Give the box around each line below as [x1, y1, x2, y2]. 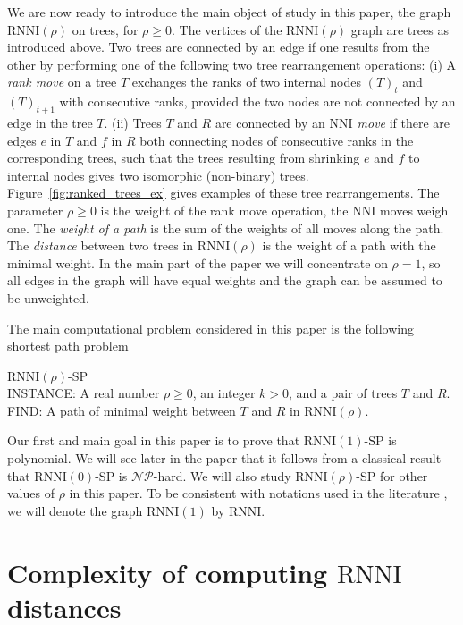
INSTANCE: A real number [7, 384, 160, 402]
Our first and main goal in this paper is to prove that [7, 431, 300, 450]
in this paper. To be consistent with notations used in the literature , [69, 484, 448, 503]
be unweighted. [7, 288, 89, 307]
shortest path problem [7, 336, 129, 355]
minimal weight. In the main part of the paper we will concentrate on [7, 253, 388, 272]
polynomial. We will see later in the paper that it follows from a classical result [7, 449, 442, 468]
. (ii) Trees [104, 113, 162, 131]
